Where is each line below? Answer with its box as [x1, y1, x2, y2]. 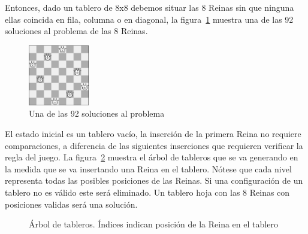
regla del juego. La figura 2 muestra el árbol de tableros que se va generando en [5, 151, 298, 163]
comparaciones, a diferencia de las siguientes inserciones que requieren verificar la [5, 139, 303, 151]
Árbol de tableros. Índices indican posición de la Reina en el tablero [29, 218, 278, 230]
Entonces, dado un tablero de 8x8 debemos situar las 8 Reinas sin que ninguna [5, 1, 294, 13]
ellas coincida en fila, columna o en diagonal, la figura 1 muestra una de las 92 [5, 13, 294, 25]
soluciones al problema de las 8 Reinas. [5, 25, 148, 37]
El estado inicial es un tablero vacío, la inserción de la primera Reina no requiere [5, 127, 301, 139]
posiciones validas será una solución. [5, 197, 138, 210]
